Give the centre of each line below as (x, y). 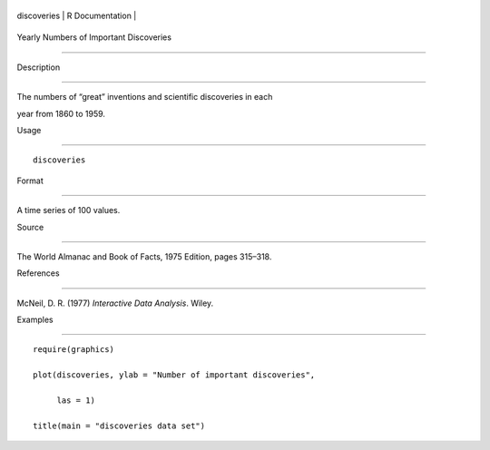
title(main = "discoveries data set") (119, 426)
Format (30, 181)
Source (30, 227)
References (38, 273)
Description (39, 67)
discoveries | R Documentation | (77, 15)
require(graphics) (74, 350)
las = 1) (76, 401)
